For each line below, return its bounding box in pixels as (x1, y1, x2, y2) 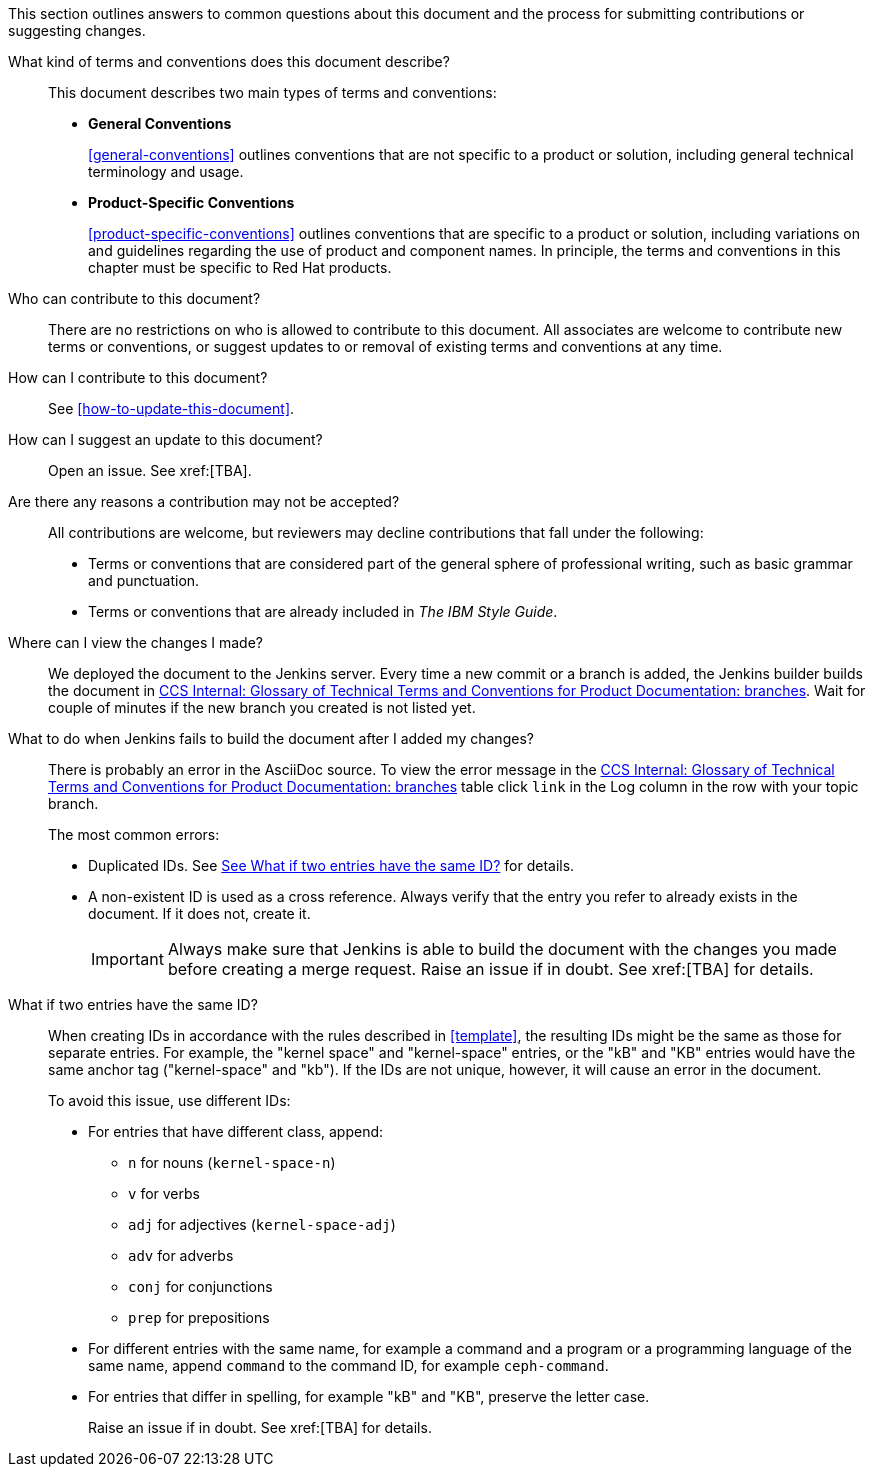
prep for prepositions (128, 1309, 270, 1326)
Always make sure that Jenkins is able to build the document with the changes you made (167, 939, 837, 959)
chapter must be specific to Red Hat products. (88, 259, 392, 276)
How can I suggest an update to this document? (8, 431, 323, 448)
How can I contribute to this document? (8, 369, 268, 386)
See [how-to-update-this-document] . (48, 400, 295, 417)
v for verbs (128, 1185, 200, 1202)
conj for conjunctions (128, 1278, 273, 1295)
